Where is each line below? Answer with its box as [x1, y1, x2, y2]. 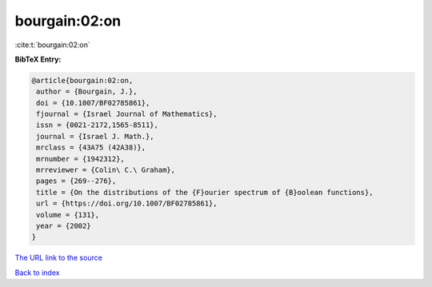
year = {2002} [36, 221, 91, 230]
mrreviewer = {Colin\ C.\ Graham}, [36, 165, 176, 175]
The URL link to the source [14, 253, 103, 263]
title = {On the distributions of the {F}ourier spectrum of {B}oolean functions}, [36, 188, 374, 197]
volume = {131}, [36, 210, 100, 219]
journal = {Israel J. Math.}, [36, 132, 155, 141]
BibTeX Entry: [14, 54, 62, 64]
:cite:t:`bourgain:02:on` [14, 40, 91, 50]
